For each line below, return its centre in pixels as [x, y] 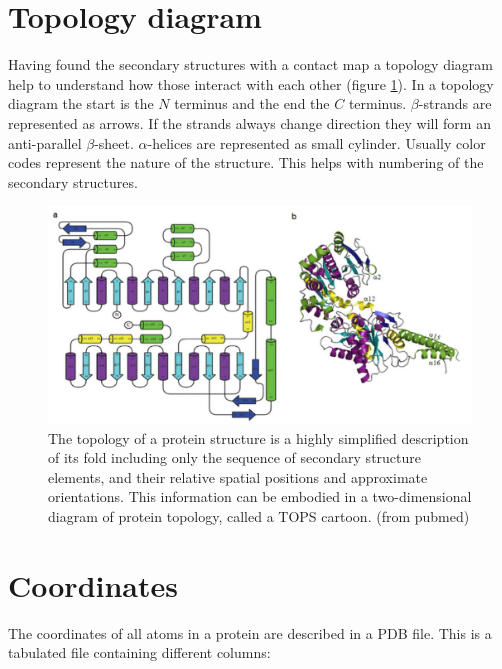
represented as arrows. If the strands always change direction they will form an [249, 122]
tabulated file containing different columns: [139, 652]
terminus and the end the [252, 103]
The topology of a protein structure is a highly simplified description [258, 437]
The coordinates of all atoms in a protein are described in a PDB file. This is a [250, 632]
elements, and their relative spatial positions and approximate [238, 476]
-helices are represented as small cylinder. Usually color [316, 142]
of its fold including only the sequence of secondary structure [235, 457]
